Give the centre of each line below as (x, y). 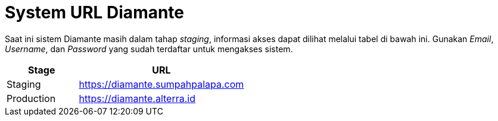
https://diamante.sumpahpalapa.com (161, 84)
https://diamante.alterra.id (137, 98)
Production (31, 98)
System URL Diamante (95, 12)
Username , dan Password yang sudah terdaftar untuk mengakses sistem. (149, 49)
